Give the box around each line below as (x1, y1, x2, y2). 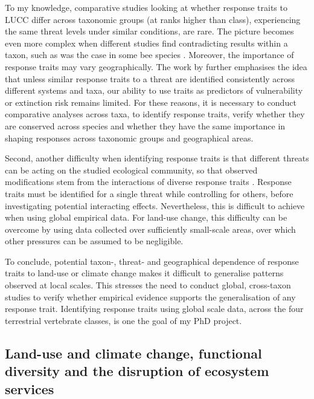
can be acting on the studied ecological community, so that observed (5, 163, 258, 176)
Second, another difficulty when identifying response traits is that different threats (5, 152, 309, 164)
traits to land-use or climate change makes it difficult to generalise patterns (5, 267, 284, 279)
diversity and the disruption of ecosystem (5, 362, 269, 380)
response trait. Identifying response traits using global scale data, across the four (5, 302, 304, 315)
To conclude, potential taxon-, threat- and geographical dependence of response (5, 255, 299, 267)
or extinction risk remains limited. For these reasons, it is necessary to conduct (5, 96, 296, 108)
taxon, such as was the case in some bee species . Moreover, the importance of (5, 48, 294, 61)
